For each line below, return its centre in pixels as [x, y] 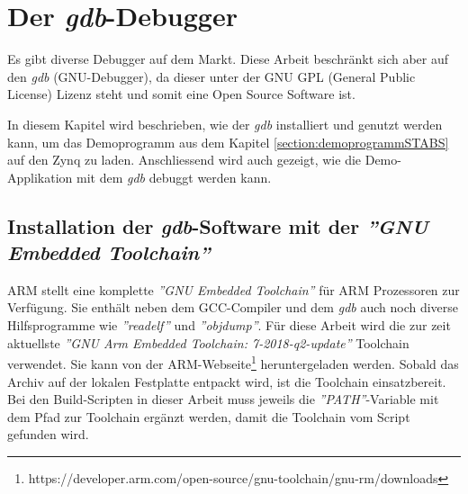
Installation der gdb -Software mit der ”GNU [218, 225]
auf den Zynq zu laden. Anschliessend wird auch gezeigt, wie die [184, 160]
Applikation [40, 177]
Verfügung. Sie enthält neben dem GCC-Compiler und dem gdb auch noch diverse [233, 307]
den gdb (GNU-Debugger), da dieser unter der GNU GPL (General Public [211, 76]
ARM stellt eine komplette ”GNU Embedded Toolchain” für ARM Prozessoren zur [234, 289]
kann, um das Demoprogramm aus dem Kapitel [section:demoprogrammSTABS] [228, 142]
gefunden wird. [48, 434]
